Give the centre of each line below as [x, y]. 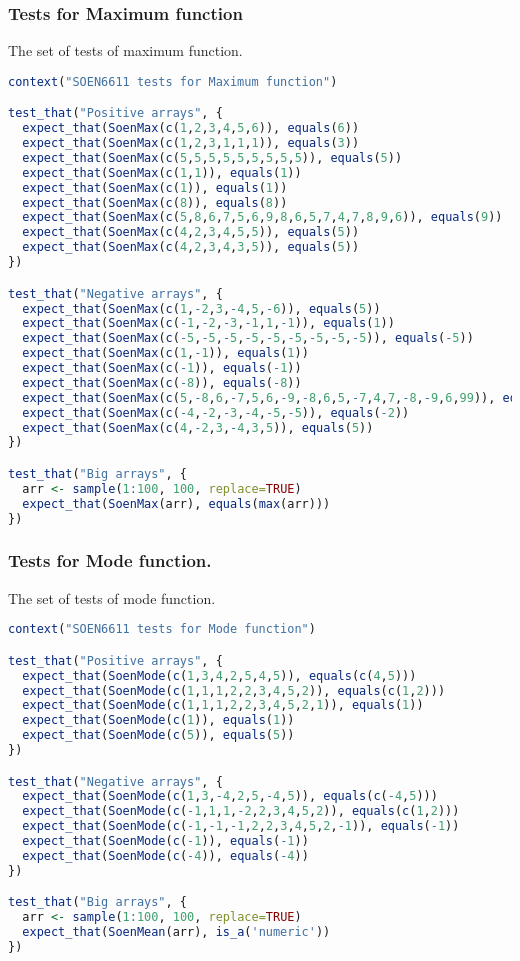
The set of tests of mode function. [112, 597]
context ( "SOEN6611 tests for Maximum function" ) [173, 81]
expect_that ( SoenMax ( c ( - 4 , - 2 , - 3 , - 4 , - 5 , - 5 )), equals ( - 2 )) [216, 412]
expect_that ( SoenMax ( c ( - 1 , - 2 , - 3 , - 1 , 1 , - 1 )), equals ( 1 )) [208, 323]
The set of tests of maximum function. [125, 50]
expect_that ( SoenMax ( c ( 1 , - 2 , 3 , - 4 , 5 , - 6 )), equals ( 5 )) [201, 308]
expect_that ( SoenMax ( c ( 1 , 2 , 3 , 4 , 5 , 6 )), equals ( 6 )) [191, 128]
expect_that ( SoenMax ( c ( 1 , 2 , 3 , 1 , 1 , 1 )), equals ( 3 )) [191, 143]
